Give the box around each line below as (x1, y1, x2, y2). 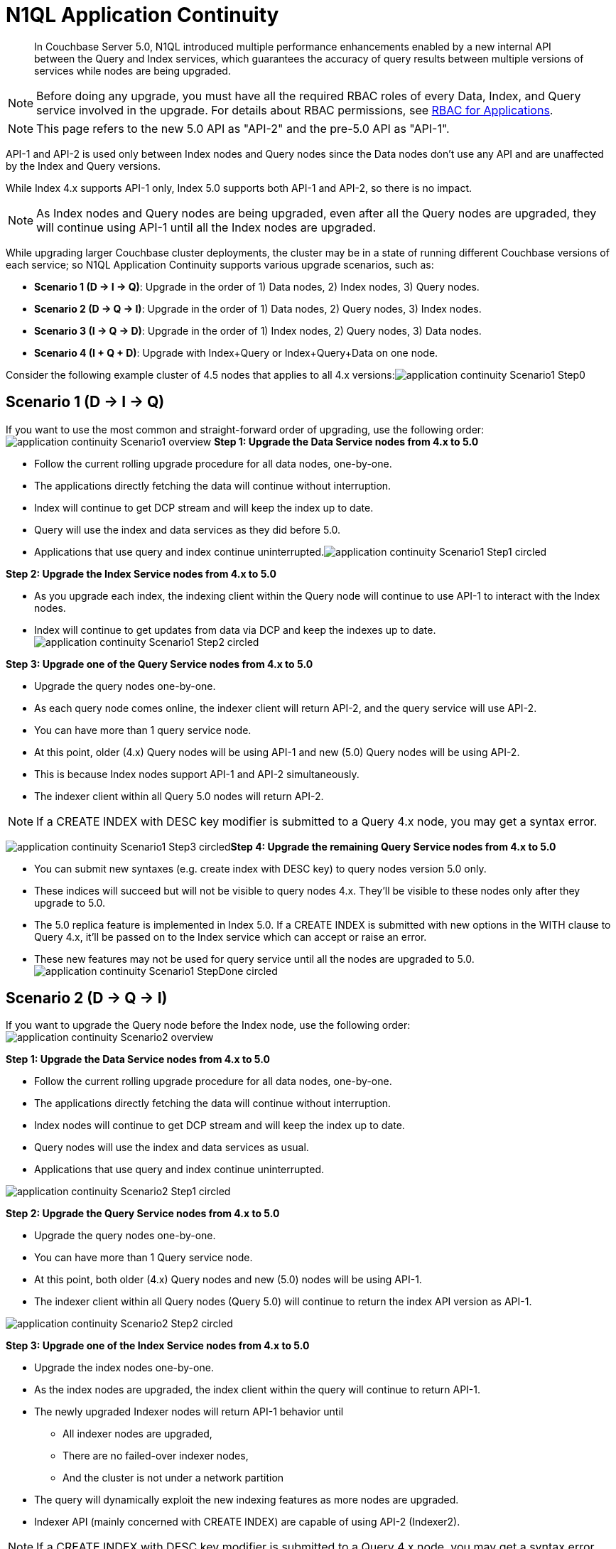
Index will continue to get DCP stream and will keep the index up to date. (34, 501, 374, 514)
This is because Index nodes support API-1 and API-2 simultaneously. (34, 767, 360, 780)
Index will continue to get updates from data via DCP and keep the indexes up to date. (34, 623, 436, 636)
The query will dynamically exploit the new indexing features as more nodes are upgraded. (34, 1494, 459, 1506)
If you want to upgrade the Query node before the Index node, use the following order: (6, 1019, 411, 1032)
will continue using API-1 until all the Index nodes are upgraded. (36, 220, 376, 234)
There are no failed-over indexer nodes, (63, 1450, 249, 1462)
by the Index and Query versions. (6, 159, 161, 172)
